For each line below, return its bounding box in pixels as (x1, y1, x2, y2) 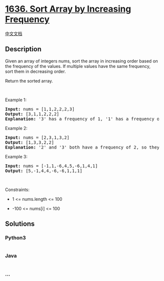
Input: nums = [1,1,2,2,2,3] (5, 106, 75, 112)
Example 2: (5, 125, 28, 131)
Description (5, 45, 41, 53)
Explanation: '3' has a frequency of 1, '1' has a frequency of (5, 116, 163, 122)
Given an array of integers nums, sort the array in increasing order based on (5, 58, 158, 64)
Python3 (5, 235, 26, 241)
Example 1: (5, 97, 27, 103)
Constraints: (5, 187, 30, 193)
